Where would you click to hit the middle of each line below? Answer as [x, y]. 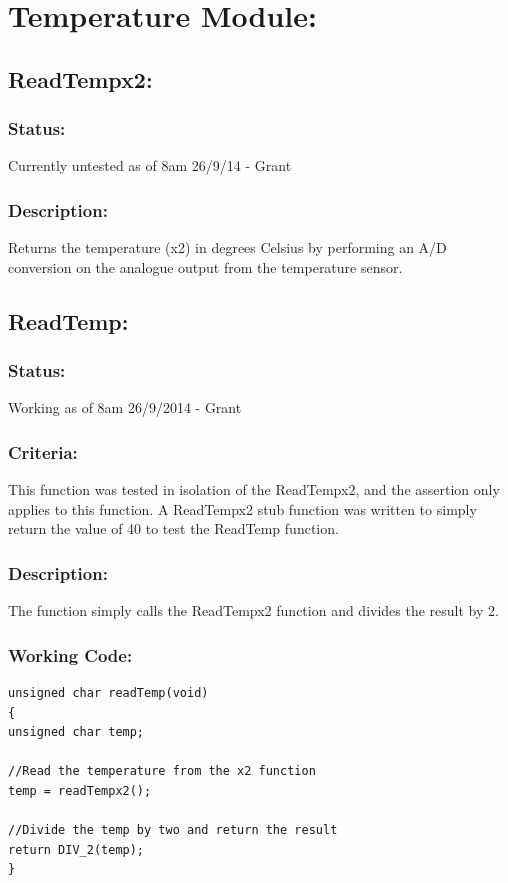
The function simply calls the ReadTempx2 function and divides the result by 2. [253, 610]
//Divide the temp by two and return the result [173, 830]
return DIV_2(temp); [76, 849]
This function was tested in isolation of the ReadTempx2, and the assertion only [254, 489]
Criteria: [43, 451]
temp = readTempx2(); [80, 790]
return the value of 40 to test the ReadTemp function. [173, 528]
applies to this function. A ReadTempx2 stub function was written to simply [242, 508]
